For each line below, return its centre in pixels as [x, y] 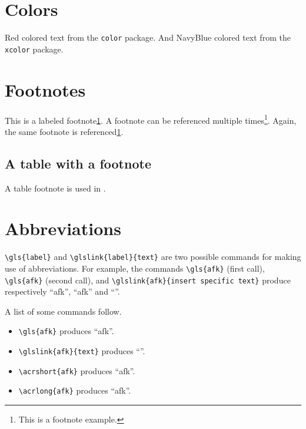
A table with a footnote [78, 163]
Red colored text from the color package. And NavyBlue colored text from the [148, 37]
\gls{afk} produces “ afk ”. [66, 331]
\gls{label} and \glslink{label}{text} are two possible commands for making [153, 257]
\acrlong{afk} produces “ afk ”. [75, 390]
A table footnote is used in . [55, 188]
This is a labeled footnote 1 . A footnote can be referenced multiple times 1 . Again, [151, 119]
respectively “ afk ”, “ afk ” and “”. [62, 291]
